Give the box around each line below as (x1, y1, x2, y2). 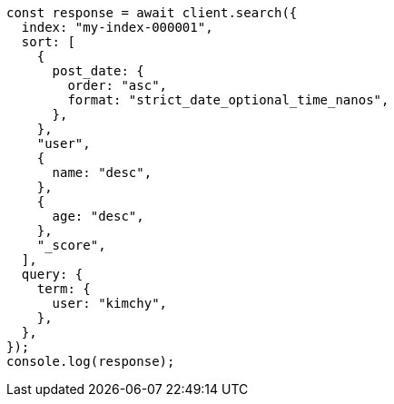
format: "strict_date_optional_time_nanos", (67, 93, 389, 107)
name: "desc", (52, 165, 153, 180)
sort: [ (21, 34, 75, 49)
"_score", (36, 238, 106, 252)
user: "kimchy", (52, 296, 168, 310)
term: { (36, 281, 91, 296)
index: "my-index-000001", (21, 20, 213, 34)
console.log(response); (6, 354, 175, 369)
